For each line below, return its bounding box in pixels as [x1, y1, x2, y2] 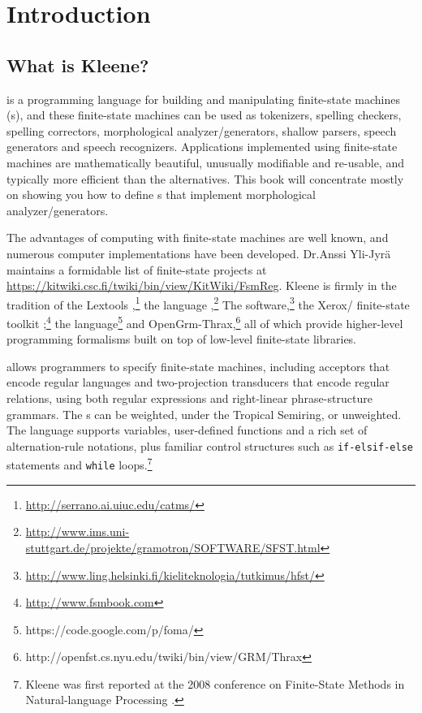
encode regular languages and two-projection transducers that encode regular [6, 374, 390, 391]
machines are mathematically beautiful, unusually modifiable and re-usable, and [6, 153, 404, 171]
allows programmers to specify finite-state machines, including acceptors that [6, 357, 390, 374]
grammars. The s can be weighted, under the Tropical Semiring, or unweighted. [6, 405, 402, 422]
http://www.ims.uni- [25, 523, 130, 540]
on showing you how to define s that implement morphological [6, 186, 316, 203]
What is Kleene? [6, 52, 149, 77]
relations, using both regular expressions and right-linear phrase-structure [6, 389, 372, 406]
